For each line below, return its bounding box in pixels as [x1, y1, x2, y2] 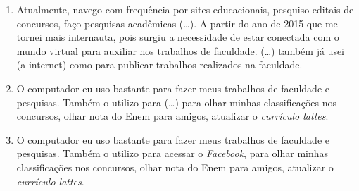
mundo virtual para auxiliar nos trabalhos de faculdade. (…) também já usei [16, 43, 345, 58]
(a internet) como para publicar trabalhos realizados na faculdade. [16, 57, 303, 72]
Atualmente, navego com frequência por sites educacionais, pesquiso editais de [16, 2, 354, 16]
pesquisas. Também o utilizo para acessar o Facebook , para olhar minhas [16, 146, 329, 161]
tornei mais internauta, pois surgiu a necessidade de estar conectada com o [16, 30, 339, 44]
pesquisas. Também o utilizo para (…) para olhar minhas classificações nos [16, 94, 336, 109]
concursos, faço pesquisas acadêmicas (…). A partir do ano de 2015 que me [16, 16, 338, 30]
